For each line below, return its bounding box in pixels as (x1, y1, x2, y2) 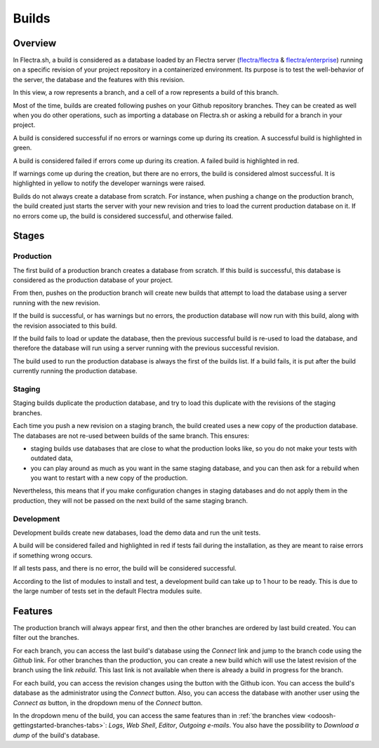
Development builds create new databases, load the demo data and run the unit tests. (13, 528, 261, 537)
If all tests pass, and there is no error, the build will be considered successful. (13, 564, 237, 573)
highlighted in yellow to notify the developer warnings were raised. (13, 179, 206, 187)
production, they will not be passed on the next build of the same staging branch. (13, 496, 248, 505)
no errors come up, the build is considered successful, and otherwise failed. (13, 211, 234, 220)
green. (13, 144, 32, 152)
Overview (13, 37, 57, 49)
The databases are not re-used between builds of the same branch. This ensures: (13, 432, 249, 440)
